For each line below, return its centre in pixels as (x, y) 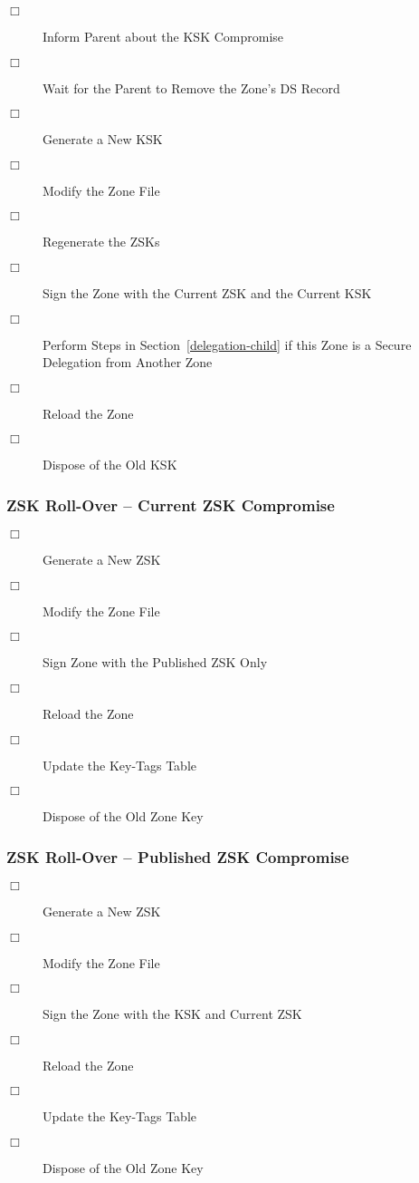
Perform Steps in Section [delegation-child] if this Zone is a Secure (227, 344)
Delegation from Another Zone (128, 362)
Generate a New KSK (103, 139)
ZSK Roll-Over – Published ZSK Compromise (178, 856)
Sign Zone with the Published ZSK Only (155, 662)
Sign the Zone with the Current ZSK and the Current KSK (207, 292)
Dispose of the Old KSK (110, 465)
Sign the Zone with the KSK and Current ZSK (172, 1014)
